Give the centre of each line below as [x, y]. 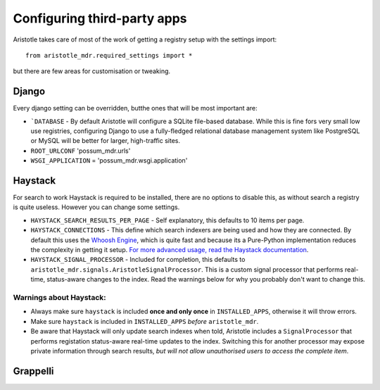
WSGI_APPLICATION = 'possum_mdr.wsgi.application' [109, 161]
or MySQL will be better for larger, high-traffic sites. [106, 141]
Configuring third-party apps [100, 18]
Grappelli [33, 371]
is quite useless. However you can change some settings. [96, 207]
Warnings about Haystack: [59, 297]
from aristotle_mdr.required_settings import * [109, 55]
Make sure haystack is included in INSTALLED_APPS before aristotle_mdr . [145, 321]
